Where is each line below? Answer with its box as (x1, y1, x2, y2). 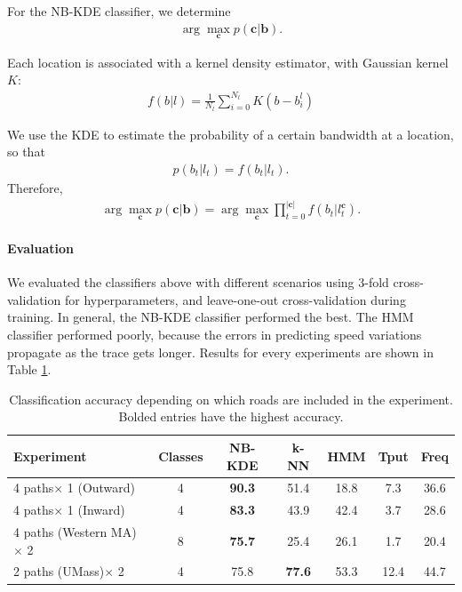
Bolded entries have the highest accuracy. (118, 407, 344, 426)
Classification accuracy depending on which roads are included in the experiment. (9, 389, 453, 408)
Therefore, (7, 179, 63, 197)
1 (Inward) (67, 500, 125, 519)
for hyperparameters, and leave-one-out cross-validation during (64, 290, 406, 308)
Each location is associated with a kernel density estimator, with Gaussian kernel (7, 52, 449, 71)
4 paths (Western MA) (13, 523, 137, 541)
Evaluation (7, 238, 74, 257)
